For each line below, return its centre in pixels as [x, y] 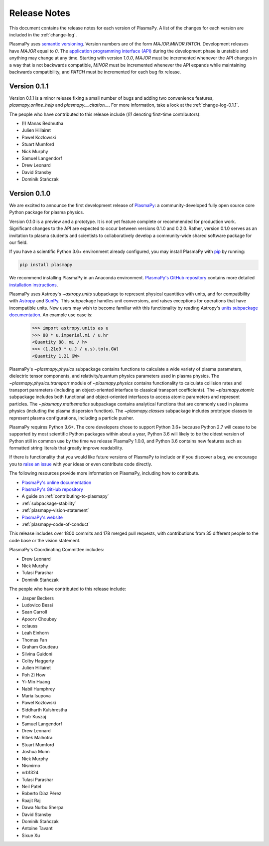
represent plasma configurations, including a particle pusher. [72, 418]
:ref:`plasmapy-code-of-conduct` [56, 524]
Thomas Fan [34, 640]
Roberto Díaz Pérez [42, 794]
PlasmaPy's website [42, 517]
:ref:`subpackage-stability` [49, 503]
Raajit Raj [31, 800]
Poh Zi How [34, 675]
